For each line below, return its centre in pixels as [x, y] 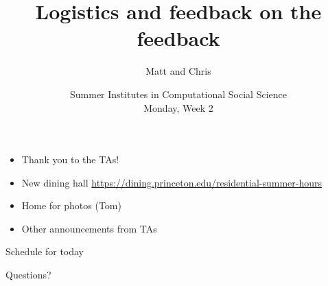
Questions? [28, 275]
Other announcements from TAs [89, 228]
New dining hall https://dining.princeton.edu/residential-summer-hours [172, 182]
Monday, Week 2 [178, 107]
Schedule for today [45, 251]
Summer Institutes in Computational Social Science [178, 94]
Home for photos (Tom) [71, 205]
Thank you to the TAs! [70, 159]
